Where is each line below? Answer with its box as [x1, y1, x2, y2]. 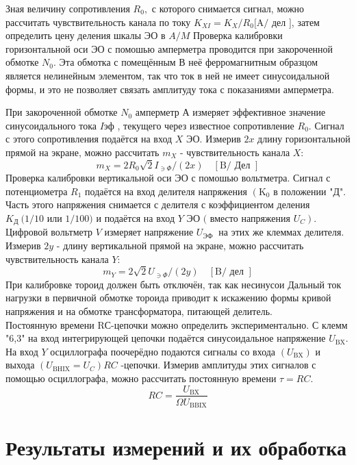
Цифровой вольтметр [5, 225, 92, 239]
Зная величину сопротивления [5, 1, 130, 15]
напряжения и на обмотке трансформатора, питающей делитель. [5, 303, 272, 318]
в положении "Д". [273, 184, 346, 198]
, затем [291, 14, 320, 29]
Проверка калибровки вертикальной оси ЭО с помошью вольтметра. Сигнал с [5, 171, 331, 185]
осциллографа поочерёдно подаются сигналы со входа [50, 344, 276, 358]
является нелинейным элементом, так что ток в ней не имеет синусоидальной [5, 68, 330, 82]
